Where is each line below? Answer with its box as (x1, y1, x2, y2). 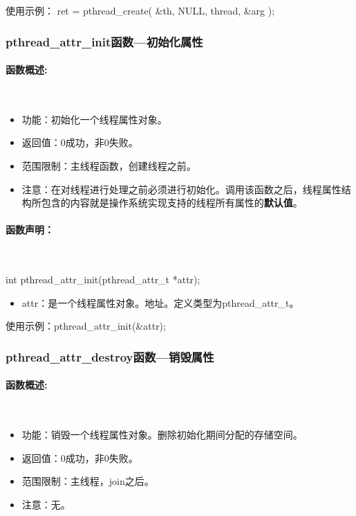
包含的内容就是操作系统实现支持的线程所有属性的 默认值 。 (41, 195, 303, 210)
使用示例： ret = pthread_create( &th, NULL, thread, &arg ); (6, 3, 275, 17)
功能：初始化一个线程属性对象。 (21, 112, 167, 126)
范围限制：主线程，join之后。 (21, 474, 154, 488)
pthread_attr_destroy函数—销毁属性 (6, 348, 214, 365)
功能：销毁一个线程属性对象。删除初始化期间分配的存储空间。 (21, 427, 303, 442)
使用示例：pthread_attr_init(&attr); (6, 319, 166, 333)
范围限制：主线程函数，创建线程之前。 (21, 159, 196, 173)
